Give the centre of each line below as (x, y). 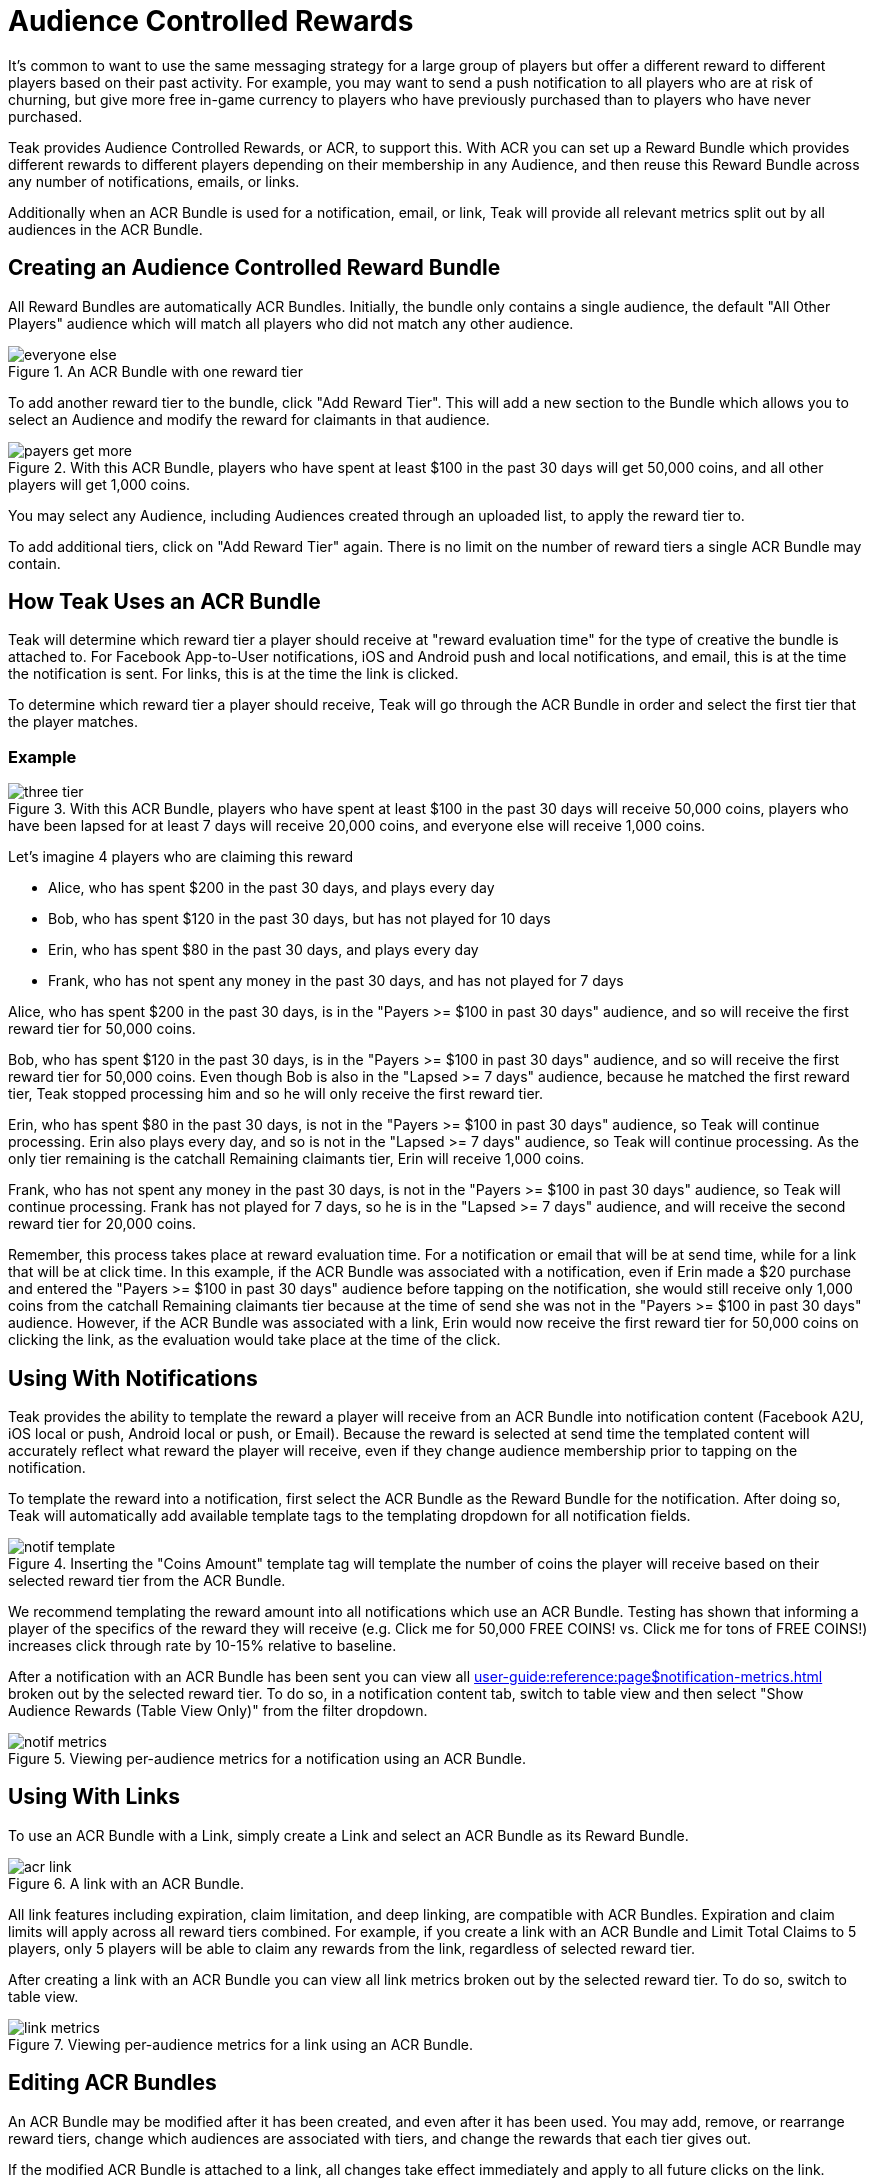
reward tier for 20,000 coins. (102, 1224)
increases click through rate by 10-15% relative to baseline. (202, 1646)
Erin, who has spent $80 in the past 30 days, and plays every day (263, 950)
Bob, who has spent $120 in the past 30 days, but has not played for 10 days (299, 919)
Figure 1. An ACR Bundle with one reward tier (155, 371)
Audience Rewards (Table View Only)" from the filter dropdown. (218, 1711)
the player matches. (73, 722)
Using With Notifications (133, 1378)
